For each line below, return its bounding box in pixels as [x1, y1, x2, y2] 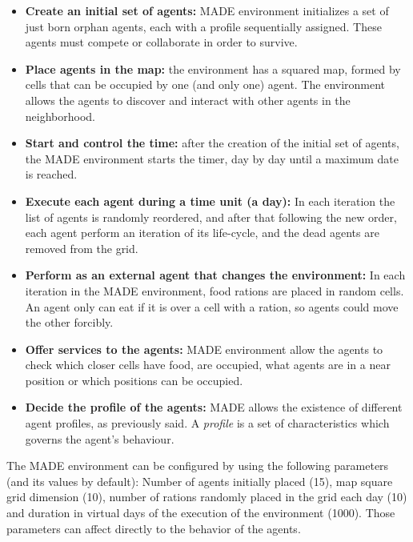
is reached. [25, 166, 78, 183]
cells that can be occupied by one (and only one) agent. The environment [25, 76, 386, 93]
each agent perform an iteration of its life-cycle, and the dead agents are [25, 224, 379, 241]
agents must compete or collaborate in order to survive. [25, 34, 298, 50]
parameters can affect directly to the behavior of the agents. [6, 520, 301, 536]
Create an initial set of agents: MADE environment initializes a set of [25, 2, 389, 18]
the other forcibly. [25, 314, 114, 331]
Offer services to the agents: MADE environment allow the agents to [25, 340, 383, 357]
